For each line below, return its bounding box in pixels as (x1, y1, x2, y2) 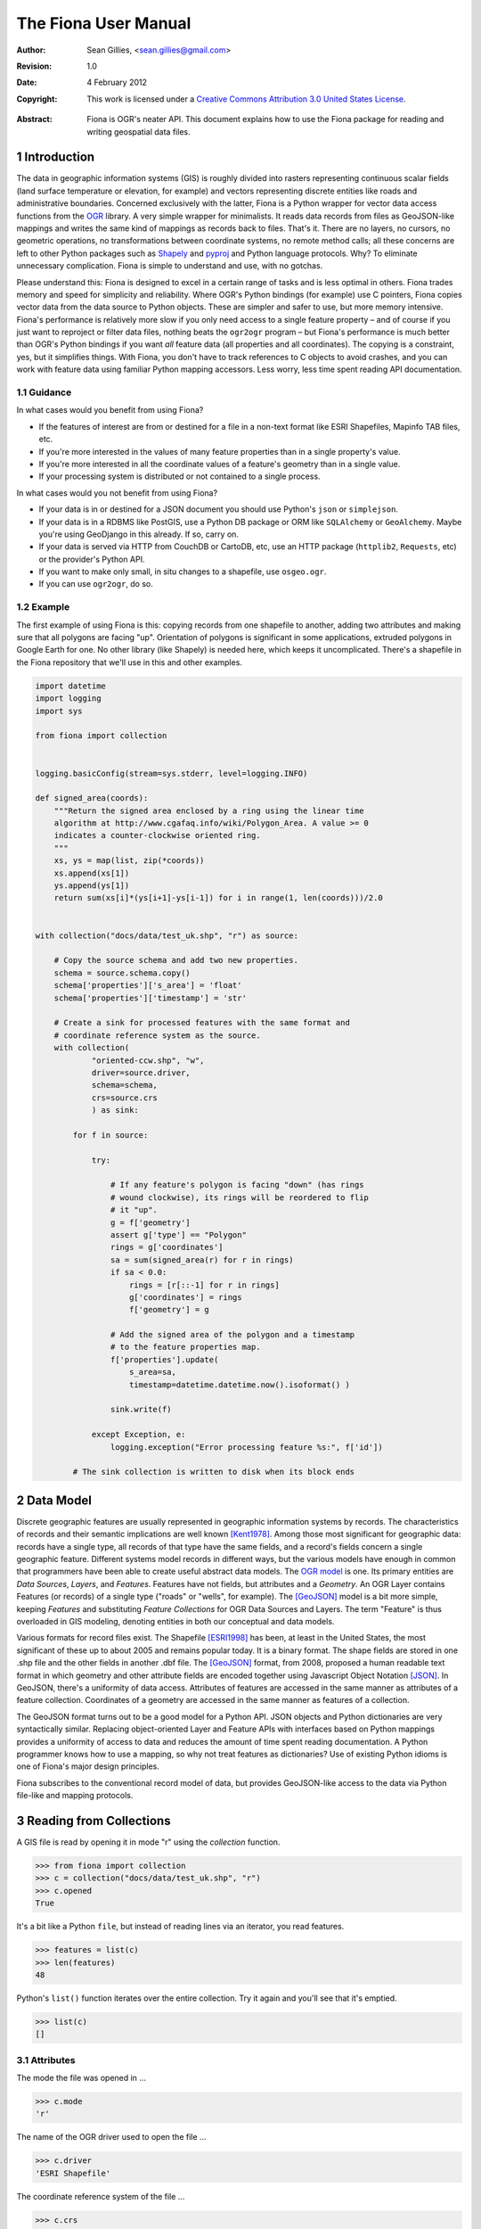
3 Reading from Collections (16, 1813, 171, 1828)
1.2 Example (16, 601, 70, 613)
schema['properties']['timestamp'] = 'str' (53, 992, 247, 1003)
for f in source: (72, 1130, 149, 1140)
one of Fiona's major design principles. (16, 1761, 159, 1772)
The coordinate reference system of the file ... (16, 2191, 185, 2201)
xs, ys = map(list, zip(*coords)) (53, 856, 205, 866)
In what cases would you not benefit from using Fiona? (16, 487, 218, 498)
